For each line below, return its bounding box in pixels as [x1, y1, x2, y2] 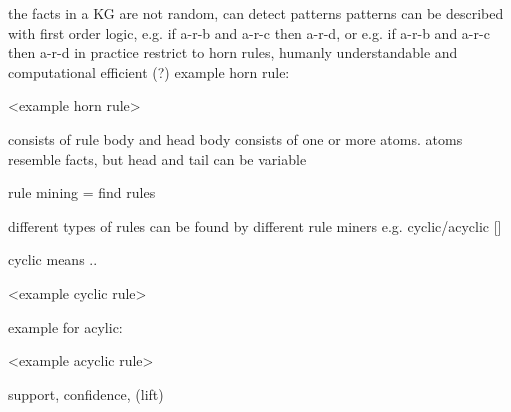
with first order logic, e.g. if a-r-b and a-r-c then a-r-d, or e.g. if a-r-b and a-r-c [8, 22, 490, 43]
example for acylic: [8, 316, 123, 337]
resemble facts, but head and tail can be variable [8, 148, 307, 169]
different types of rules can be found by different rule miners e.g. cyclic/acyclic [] [8, 215, 502, 236]
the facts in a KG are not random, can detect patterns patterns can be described [8, 3, 504, 23]
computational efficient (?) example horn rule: [8, 61, 290, 82]
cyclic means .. [8, 249, 98, 270]
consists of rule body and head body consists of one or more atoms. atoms [8, 128, 463, 149]
